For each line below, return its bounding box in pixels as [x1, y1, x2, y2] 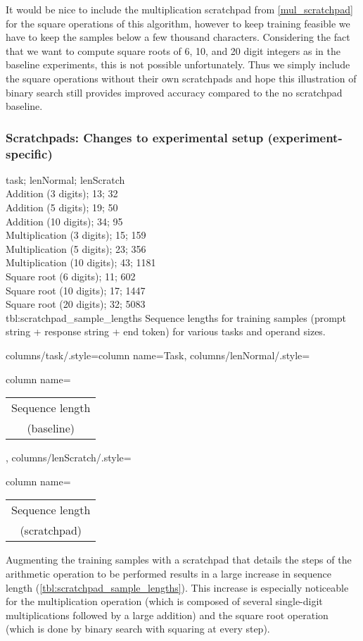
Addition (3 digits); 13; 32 [6, 186, 118, 201]
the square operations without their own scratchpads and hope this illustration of [6, 70, 357, 85]
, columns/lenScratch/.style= [6, 450, 132, 465]
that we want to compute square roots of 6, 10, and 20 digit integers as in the [6, 43, 340, 58]
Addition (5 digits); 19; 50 [6, 200, 118, 215]
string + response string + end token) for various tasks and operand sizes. [6, 324, 326, 339]
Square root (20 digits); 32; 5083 [6, 297, 146, 311]
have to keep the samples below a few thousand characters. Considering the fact [6, 30, 350, 44]
